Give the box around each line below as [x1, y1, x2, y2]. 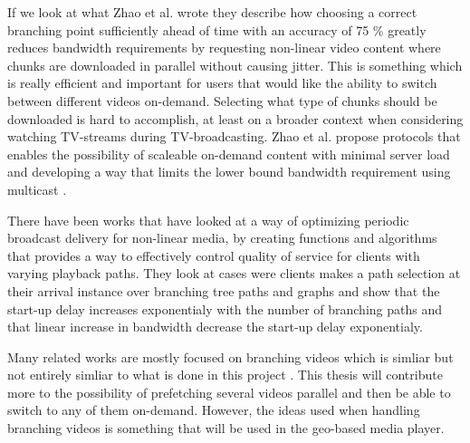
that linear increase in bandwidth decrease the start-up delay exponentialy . [7, 317, 423, 336]
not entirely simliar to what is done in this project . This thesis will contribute [7, 365, 443, 384]
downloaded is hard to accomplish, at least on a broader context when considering [7, 109, 464, 128]
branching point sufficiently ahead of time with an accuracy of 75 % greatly [7, 20, 427, 39]
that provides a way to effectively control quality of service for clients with [7, 246, 420, 265]
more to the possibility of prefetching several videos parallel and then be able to [7, 382, 451, 401]
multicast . [7, 179, 67, 198]
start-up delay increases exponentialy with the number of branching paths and [7, 299, 443, 318]
